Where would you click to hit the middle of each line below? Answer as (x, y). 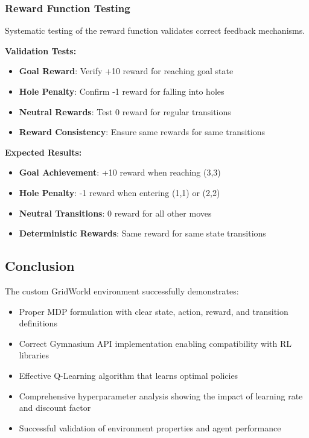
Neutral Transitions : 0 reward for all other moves (115, 213)
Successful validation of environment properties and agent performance (150, 427)
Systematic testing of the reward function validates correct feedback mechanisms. (155, 30)
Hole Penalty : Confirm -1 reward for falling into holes (122, 91)
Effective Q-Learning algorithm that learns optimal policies (129, 375)
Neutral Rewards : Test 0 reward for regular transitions (125, 111)
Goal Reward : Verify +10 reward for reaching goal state (126, 71)
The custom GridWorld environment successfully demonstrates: (122, 290)
